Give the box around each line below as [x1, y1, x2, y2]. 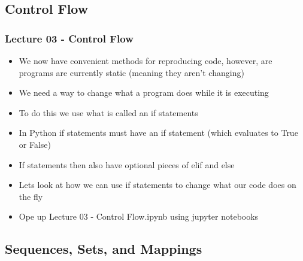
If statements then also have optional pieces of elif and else [19, 158, 235, 171]
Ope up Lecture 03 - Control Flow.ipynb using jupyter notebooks [19, 210, 259, 223]
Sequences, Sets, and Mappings [5, 239, 202, 258]
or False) [19, 138, 51, 150]
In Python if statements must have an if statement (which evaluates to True [19, 126, 298, 139]
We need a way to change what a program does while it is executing [19, 86, 269, 99]
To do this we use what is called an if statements [19, 106, 198, 119]
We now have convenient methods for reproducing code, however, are [19, 54, 272, 66]
